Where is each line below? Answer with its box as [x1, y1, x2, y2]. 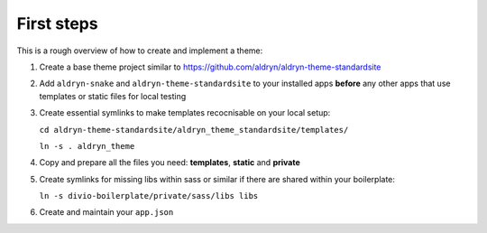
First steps [16, 14, 98, 33]
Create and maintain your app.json [39, 207, 174, 218]
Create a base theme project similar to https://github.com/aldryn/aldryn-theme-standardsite [39, 61, 381, 72]
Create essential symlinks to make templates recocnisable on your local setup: [39, 107, 331, 118]
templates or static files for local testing [39, 90, 187, 101]
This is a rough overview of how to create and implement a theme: [16, 45, 263, 56]
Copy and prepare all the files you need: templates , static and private [39, 157, 301, 168]
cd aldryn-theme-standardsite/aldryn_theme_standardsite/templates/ [39, 125, 349, 135]
